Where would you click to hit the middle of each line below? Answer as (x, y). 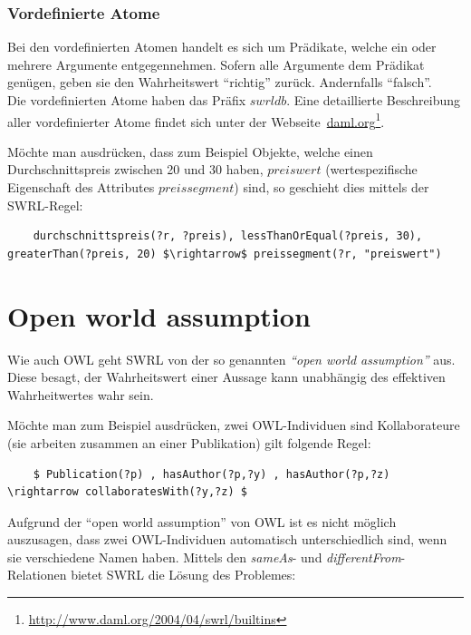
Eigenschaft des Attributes (81, 187)
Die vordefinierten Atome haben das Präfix (127, 100)
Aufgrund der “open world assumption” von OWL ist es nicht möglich (202, 521)
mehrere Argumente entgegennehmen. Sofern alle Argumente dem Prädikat (216, 64)
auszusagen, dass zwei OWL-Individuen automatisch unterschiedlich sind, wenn (227, 539)
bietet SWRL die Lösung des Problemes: (183, 575)
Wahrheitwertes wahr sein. (81, 394)
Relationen (37, 575)
